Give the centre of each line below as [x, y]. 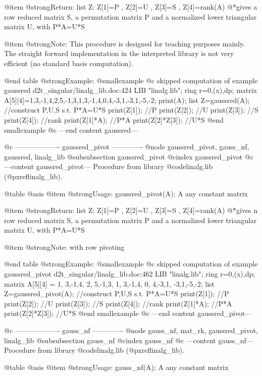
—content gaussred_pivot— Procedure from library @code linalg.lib [109, 166]
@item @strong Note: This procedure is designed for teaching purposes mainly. [125, 43]
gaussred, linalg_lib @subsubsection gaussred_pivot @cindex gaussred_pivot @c [129, 156]
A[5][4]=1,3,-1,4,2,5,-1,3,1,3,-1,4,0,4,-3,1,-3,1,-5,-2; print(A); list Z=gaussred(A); [127, 100]
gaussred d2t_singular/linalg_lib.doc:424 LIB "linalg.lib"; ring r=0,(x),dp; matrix [131, 90]
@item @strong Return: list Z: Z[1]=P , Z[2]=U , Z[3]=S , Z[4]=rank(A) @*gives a [131, 7]
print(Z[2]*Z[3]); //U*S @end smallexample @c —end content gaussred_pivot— [128, 313]
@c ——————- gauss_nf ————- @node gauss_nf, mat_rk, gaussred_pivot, [131, 330]
